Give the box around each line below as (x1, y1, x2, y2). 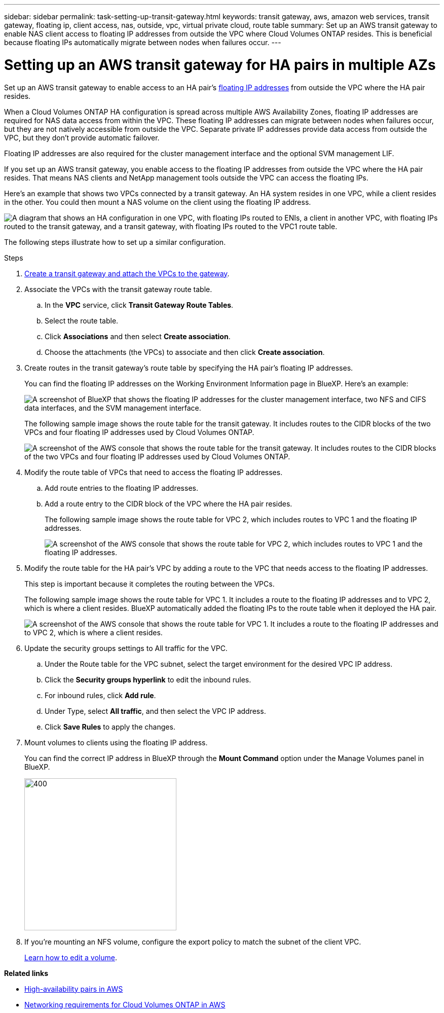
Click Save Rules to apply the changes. (45, 722, 175, 731)
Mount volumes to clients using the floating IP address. (24, 738, 208, 747)
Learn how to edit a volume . (24, 953, 117, 962)
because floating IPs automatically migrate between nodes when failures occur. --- (4, 38, 281, 47)
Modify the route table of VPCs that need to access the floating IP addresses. (24, 467, 283, 477)
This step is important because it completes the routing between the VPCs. (24, 579, 275, 588)
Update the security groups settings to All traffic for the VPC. (24, 643, 228, 653)
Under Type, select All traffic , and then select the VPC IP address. (45, 706, 266, 715)
